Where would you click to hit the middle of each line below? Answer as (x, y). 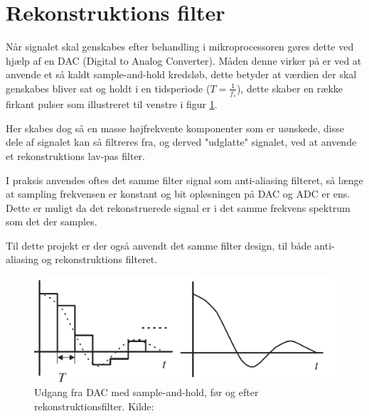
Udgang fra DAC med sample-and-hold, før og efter (146, 392)
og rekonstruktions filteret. (100, 259)
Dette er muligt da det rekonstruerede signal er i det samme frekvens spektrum (178, 207)
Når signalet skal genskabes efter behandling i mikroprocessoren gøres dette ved (180, 47)
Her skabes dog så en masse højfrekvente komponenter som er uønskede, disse (175, 128)
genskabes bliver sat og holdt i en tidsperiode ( (108, 88)
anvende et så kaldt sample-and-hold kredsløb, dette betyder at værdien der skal (181, 74)
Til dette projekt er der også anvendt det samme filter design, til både (159, 245)
